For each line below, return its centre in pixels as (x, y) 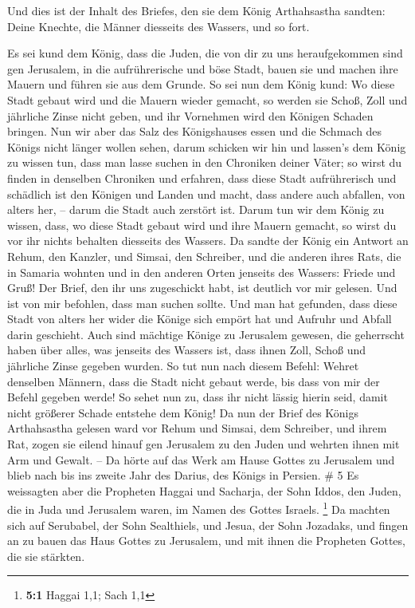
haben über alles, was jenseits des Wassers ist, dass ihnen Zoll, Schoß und (187, 350)
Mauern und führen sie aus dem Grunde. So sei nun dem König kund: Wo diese (201, 84)
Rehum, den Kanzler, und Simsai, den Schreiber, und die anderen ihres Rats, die (204, 256)
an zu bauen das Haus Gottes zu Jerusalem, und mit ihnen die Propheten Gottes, (206, 541)
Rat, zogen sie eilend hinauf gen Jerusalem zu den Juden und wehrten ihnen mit (204, 444)
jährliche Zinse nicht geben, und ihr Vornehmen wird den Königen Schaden (190, 115)
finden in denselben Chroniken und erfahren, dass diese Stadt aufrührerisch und (202, 178)
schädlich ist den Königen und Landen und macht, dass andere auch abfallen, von (206, 193)
